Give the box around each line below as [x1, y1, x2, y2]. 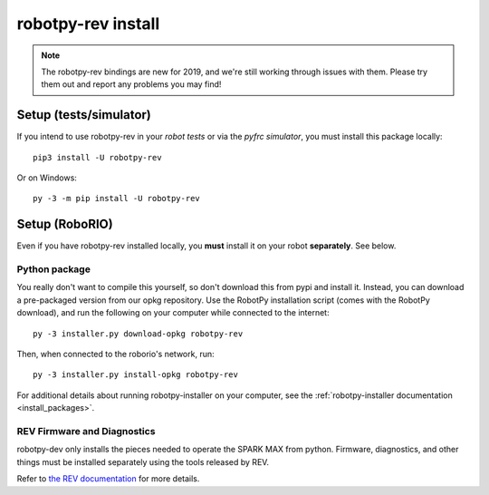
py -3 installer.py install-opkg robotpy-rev [33, 370, 239, 380]
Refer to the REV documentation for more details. [16, 473, 200, 484]
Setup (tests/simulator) [16, 107, 151, 122]
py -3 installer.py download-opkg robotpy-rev [33, 328, 244, 339]
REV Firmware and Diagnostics [16, 424, 156, 437]
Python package [16, 263, 91, 276]
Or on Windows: [16, 172, 77, 183]
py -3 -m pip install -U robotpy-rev [33, 193, 201, 204]
